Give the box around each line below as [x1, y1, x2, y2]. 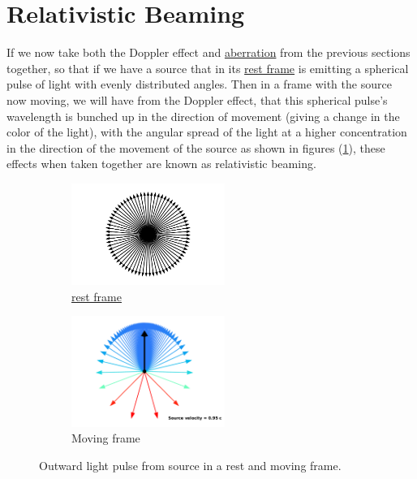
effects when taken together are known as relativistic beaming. [6, 155, 316, 172]
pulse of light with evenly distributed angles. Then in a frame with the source [6, 76, 392, 93]
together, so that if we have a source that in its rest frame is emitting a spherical [6, 59, 409, 76]
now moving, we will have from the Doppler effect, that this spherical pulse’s [6, 91, 388, 108]
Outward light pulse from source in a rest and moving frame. [39, 456, 342, 473]
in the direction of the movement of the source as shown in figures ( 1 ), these [6, 139, 385, 156]
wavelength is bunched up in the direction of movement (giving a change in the [6, 107, 400, 124]
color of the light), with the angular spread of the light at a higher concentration [6, 123, 407, 140]
